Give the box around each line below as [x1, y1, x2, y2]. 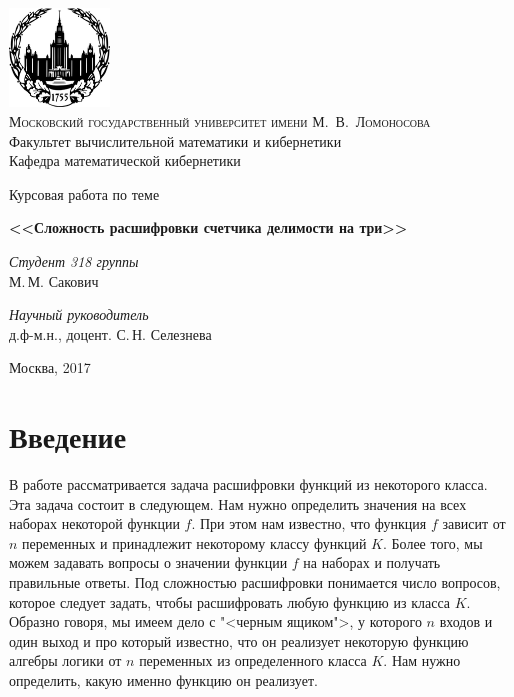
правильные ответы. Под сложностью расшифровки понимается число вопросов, [9, 572, 501, 592]
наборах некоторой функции [9, 513, 180, 534]
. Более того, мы [382, 532, 483, 553]
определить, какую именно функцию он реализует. [9, 669, 318, 690]
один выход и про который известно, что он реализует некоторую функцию [9, 630, 469, 651]
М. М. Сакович [9, 270, 99, 291]
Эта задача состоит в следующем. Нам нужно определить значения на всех [9, 493, 467, 514]
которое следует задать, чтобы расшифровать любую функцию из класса [9, 591, 450, 612]
